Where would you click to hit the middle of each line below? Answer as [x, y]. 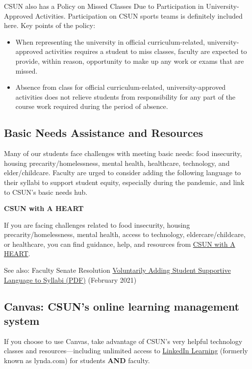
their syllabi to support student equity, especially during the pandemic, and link [124, 182]
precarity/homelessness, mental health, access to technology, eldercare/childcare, [125, 234]
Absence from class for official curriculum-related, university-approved [121, 87]
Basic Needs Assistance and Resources [104, 133]
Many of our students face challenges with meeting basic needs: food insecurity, [123, 153]
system [22, 321]
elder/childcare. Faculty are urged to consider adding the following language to [123, 172]
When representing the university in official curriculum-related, [110, 41]
